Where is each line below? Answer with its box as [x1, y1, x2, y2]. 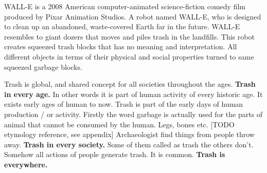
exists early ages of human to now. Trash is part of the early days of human [4, 99, 243, 109]
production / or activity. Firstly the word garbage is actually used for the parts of [4, 108, 263, 119]
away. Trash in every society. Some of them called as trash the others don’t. [4, 139, 254, 149]
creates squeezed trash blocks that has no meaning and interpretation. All [4, 41, 237, 52]
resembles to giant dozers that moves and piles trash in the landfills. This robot [4, 31, 255, 42]
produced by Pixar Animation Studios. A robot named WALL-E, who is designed [4, 11, 261, 22]
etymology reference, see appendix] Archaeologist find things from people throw [4, 129, 255, 140]
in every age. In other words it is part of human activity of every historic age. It [4, 88, 263, 99]
